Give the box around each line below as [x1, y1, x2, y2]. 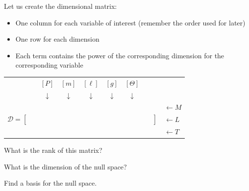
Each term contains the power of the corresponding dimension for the [15, 50, 224, 60]
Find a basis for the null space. [4, 178, 97, 188]
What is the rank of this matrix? [4, 145, 102, 155]
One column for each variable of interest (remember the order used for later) [15, 17, 246, 27]
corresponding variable [15, 60, 83, 70]
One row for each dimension [15, 34, 100, 44]
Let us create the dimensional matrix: [4, 1, 117, 11]
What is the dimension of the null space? [4, 161, 127, 171]
